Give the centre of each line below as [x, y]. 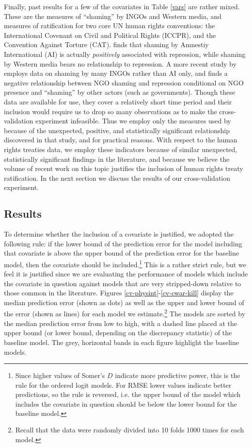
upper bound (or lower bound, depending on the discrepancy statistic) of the [118, 333]
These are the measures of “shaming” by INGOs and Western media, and [113, 16]
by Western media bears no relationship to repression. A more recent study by [120, 63]
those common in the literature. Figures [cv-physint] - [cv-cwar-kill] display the [119, 293]
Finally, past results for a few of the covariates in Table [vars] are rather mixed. [122, 6]
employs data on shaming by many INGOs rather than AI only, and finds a [116, 73]
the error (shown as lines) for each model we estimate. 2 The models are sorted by [125, 313]
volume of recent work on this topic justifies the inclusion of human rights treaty [124, 168]
